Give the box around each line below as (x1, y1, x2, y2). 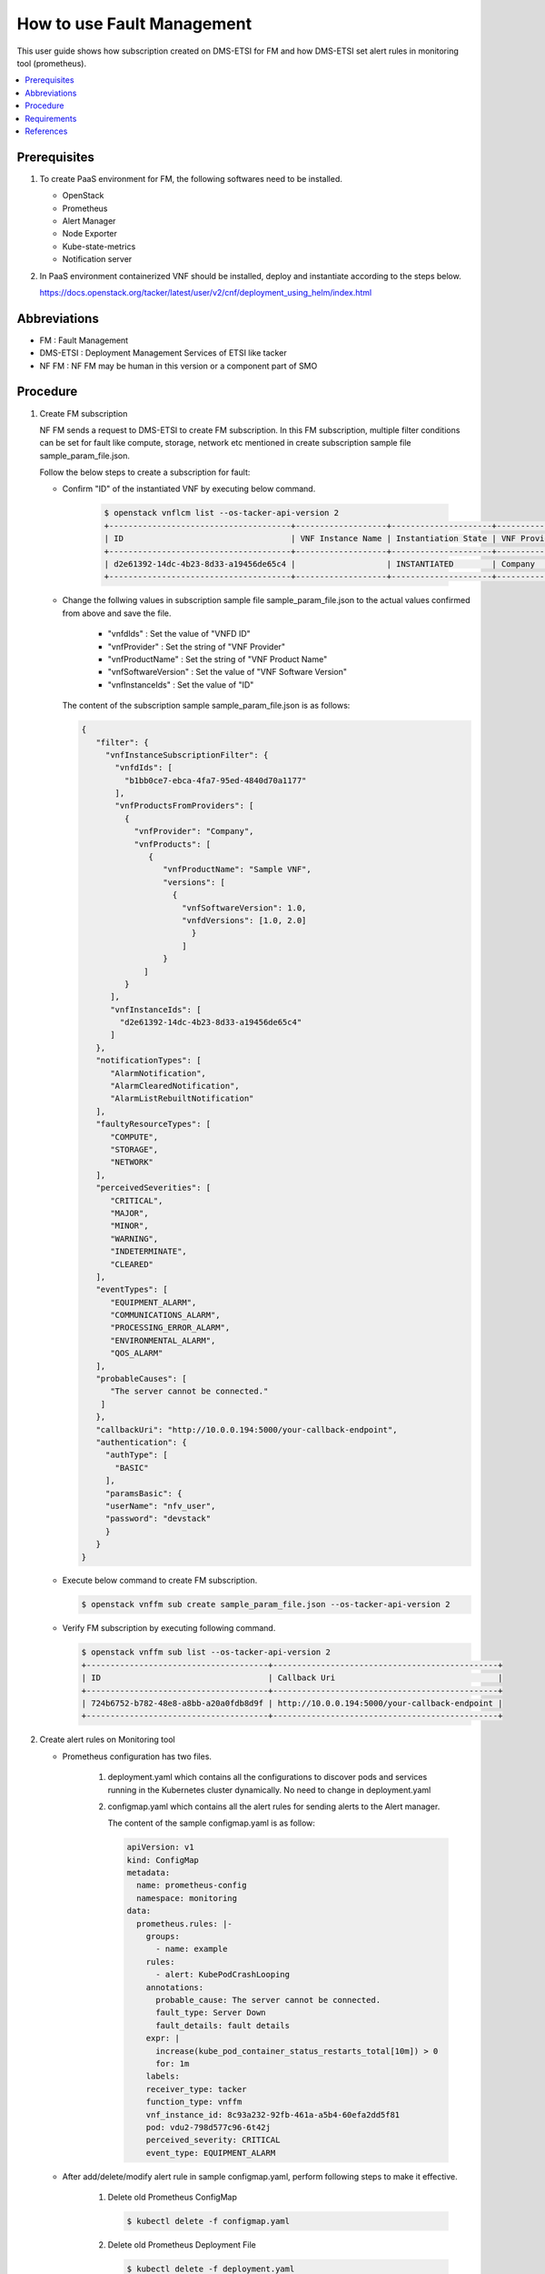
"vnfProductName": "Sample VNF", (162, 864, 312, 875)
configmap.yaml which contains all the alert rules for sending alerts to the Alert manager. (107, 1801, 441, 1812)
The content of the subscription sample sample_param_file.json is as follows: (62, 700, 351, 711)
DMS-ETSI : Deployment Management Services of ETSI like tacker (39, 347, 287, 358)
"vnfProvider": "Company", (134, 826, 254, 837)
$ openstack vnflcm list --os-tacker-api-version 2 (104, 508, 340, 518)
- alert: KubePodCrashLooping (155, 1969, 291, 1980)
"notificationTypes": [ (95, 1055, 202, 1066)
